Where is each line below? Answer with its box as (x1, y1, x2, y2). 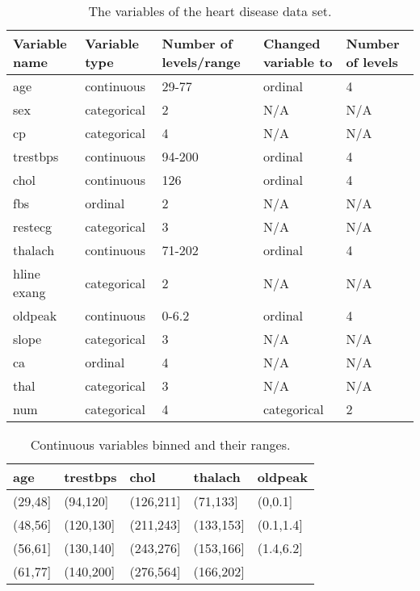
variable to (263, 52, 333, 71)
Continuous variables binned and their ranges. (30, 435, 291, 454)
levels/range (162, 52, 241, 71)
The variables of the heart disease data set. (88, 2, 332, 20)
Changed (263, 34, 321, 52)
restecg (13, 217, 52, 236)
